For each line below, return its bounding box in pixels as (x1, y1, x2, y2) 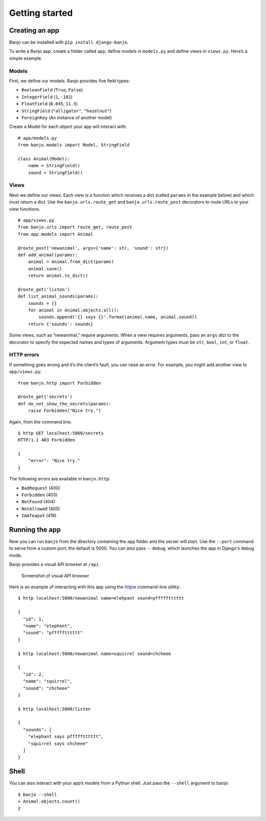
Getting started (9, 7, 73, 18)
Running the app (9, 525, 61, 534)
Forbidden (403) (21, 492, 58, 498)
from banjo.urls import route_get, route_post (18, 224, 133, 230)
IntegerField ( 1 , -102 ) (21, 94, 73, 100)
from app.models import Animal (18, 231, 94, 237)
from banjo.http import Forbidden (18, 380, 101, 386)
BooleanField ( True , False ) (21, 87, 83, 93)
